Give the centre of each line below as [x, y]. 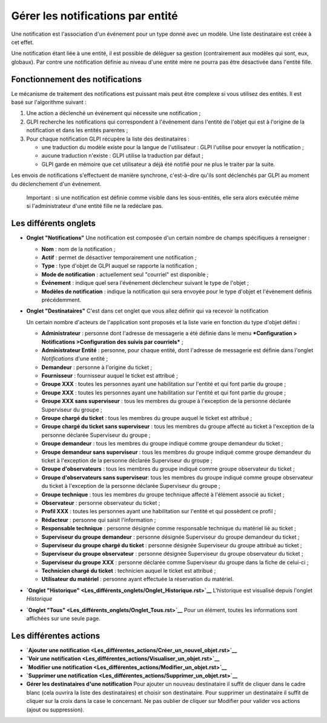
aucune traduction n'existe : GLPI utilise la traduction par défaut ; [123, 156]
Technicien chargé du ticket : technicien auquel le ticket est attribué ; [129, 571]
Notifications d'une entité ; [75, 359]
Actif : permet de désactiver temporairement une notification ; [119, 257]
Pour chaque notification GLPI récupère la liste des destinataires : [108, 139]
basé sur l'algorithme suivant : [49, 102]
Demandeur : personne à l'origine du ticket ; [97, 367]
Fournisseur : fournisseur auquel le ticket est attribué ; [110, 376]
